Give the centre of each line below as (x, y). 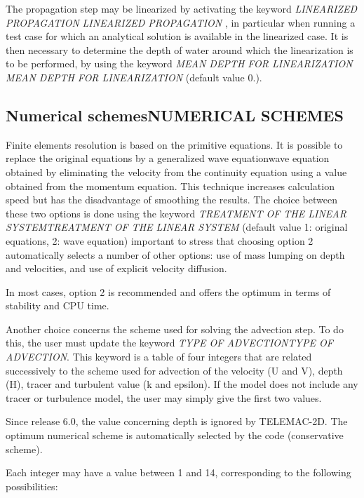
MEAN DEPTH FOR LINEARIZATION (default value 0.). (134, 77)
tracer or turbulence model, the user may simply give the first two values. (164, 397)
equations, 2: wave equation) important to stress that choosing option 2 (160, 240)
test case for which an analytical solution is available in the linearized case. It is (177, 36)
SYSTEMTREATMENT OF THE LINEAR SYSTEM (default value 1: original (177, 227)
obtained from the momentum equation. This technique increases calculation (170, 186)
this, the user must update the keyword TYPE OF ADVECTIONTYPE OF (169, 343)
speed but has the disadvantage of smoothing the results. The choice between (171, 200)
